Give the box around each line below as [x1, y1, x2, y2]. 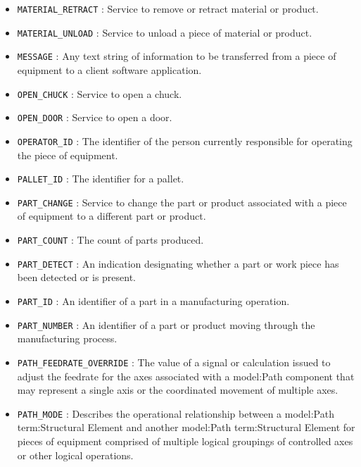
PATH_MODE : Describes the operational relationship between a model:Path [17, 406, 334, 421]
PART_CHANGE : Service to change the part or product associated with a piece [17, 194, 347, 209]
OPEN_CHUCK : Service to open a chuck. [17, 86, 182, 101]
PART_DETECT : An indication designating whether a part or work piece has [17, 256, 339, 270]
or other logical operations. [17, 447, 134, 462]
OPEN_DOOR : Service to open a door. [17, 110, 172, 125]
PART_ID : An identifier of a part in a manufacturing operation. [17, 293, 290, 308]
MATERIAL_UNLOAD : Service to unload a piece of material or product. [17, 25, 312, 39]
